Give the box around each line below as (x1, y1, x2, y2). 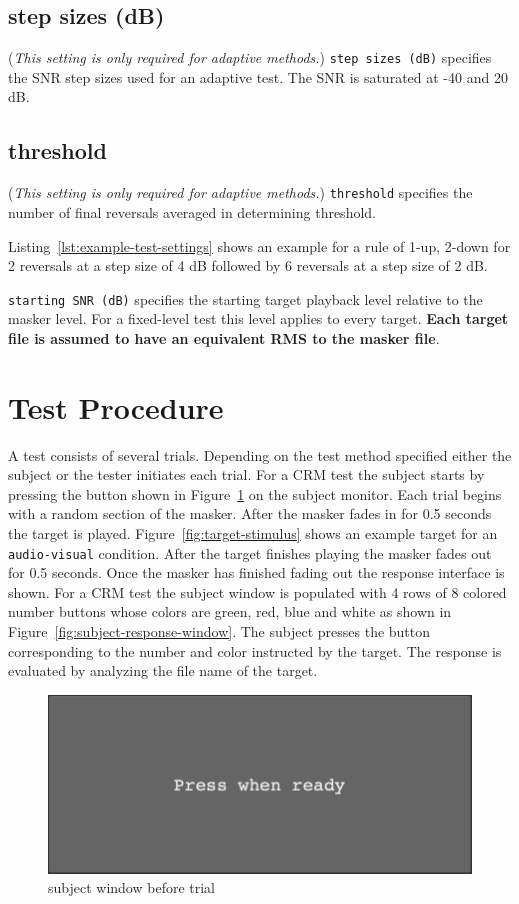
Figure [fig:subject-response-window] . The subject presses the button (8, 621, 431, 642)
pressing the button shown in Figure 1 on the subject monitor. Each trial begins (8, 483, 502, 504)
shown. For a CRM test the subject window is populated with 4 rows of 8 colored (8, 581, 507, 602)
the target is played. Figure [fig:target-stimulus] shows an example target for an (8, 523, 498, 544)
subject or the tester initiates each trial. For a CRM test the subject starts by (8, 464, 485, 485)
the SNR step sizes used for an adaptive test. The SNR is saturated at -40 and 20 (8, 66, 508, 87)
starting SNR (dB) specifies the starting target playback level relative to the (8, 288, 483, 309)
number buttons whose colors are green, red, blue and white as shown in (8, 601, 452, 622)
